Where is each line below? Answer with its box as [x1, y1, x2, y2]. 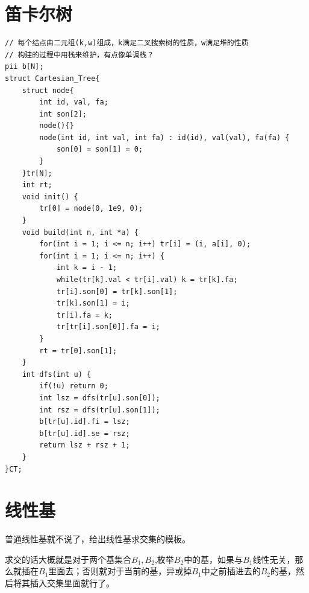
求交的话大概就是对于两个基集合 [5, 553, 131, 565]
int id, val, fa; [39, 98, 108, 107]
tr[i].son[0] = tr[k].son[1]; [56, 287, 178, 296]
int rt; [22, 181, 52, 190]
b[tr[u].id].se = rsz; [39, 429, 130, 438]
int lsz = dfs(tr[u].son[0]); [39, 393, 160, 402]
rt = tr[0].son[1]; [39, 346, 117, 355]
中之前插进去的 [201, 565, 261, 577]
